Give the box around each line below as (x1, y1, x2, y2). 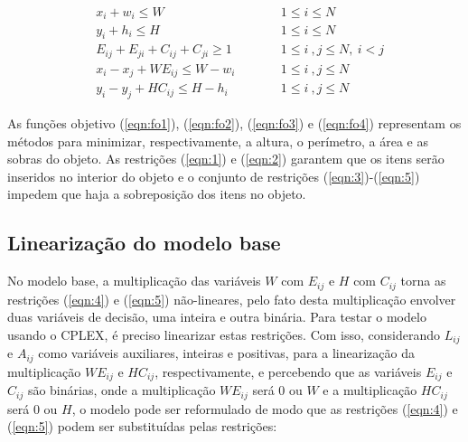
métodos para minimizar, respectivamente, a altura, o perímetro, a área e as (7, 131, 428, 150)
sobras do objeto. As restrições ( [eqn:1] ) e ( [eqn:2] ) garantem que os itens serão (7, 149, 445, 168)
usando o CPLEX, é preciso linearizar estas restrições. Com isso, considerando (7, 324, 441, 343)
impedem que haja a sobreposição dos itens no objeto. (7, 184, 306, 203)
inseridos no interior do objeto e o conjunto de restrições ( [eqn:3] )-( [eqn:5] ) (7, 166, 420, 185)
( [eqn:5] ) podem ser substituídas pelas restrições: (7, 417, 277, 436)
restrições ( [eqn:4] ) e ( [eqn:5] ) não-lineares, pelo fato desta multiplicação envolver (7, 289, 456, 308)
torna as (400, 271, 446, 290)
